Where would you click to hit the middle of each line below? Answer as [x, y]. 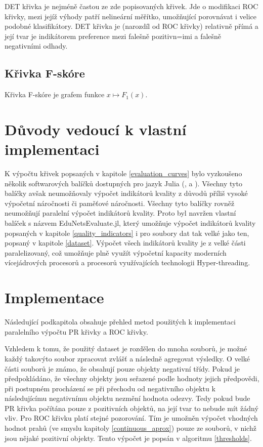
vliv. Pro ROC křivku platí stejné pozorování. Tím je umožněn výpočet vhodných [131, 418]
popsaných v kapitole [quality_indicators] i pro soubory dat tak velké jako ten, [127, 233]
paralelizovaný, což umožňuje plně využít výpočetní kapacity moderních [116, 252]
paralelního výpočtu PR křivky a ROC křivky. [76, 331]
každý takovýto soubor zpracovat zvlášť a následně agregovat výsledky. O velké [127, 358]
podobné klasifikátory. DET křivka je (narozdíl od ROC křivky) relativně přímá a [131, 26]
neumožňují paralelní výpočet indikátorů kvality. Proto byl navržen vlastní [120, 213]
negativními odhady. [36, 46]
